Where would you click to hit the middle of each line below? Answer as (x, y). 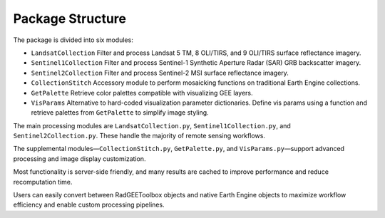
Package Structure (70, 19)
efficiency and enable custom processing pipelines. (89, 205)
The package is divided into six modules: (73, 40)
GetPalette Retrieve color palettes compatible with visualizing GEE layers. (142, 93)
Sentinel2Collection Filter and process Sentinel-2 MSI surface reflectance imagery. (160, 73)
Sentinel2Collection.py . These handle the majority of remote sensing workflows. (139, 136)
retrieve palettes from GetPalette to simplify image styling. (120, 113)
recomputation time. (43, 182)
